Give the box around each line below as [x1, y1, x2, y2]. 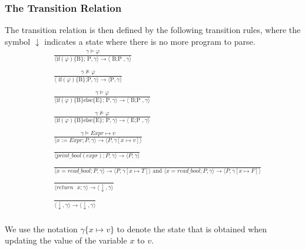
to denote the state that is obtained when [117, 222, 267, 235]
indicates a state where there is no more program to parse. [44, 35, 256, 47]
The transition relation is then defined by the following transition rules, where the [5, 24, 301, 36]
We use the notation [5, 222, 78, 235]
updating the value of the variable [5, 234, 127, 246]
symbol [5, 35, 31, 47]
